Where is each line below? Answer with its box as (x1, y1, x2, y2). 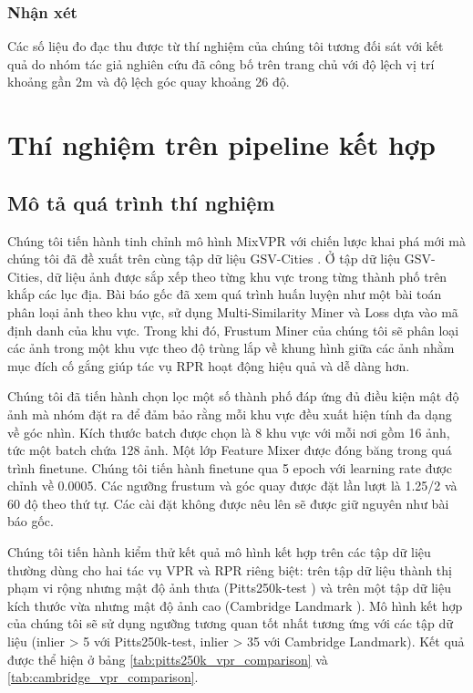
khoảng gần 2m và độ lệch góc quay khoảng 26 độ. (7, 72, 290, 91)
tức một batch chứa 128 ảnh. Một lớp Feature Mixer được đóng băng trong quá (7, 440, 452, 460)
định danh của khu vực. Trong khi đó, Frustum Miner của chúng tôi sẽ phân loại (7, 320, 459, 339)
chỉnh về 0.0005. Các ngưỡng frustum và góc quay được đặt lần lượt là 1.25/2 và (7, 476, 458, 495)
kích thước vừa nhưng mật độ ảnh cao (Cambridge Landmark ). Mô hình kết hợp (7, 595, 463, 615)
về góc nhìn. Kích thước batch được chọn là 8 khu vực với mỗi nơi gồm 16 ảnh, (7, 422, 450, 441)
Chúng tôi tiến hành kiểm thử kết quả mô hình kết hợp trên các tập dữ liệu (7, 543, 431, 562)
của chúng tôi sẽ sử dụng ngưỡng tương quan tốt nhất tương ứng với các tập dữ (7, 614, 454, 633)
